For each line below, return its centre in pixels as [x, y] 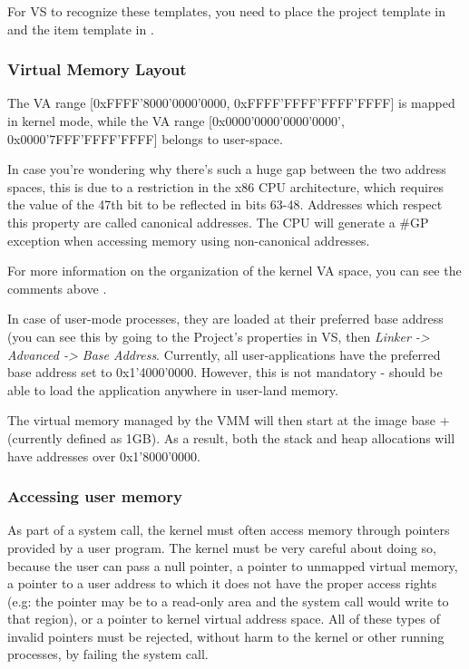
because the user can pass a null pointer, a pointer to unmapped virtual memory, [233, 565]
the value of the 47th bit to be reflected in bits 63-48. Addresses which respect [225, 204]
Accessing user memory [95, 496]
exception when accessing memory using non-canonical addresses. [189, 240]
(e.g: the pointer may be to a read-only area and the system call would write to [228, 601]
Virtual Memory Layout [97, 69]
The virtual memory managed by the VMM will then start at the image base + [229, 420]
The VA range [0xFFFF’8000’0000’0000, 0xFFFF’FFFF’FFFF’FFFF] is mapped [231, 103]
